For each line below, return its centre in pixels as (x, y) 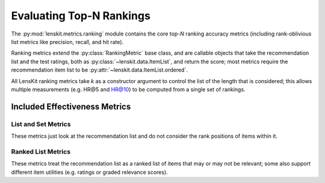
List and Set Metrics (41, 124)
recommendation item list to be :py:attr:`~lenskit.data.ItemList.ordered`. (99, 70)
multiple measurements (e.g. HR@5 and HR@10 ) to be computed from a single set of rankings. (128, 89)
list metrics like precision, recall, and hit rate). (67, 42)
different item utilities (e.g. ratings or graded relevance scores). (89, 172)
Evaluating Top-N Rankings (81, 16)
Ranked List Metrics (41, 152)
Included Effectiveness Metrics (71, 106)
